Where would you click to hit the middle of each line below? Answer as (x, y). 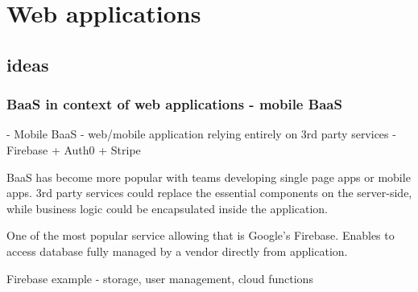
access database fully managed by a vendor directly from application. (177, 251)
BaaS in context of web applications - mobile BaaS (174, 104)
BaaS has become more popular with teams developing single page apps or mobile (209, 177)
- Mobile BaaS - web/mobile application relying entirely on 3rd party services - (201, 134)
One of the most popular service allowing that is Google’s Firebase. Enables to (201, 235)
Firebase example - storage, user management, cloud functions (160, 278)
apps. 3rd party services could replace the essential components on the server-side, (209, 193)
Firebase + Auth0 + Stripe (74, 149)
